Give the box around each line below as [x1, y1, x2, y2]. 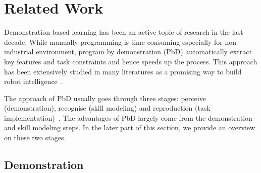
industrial [4, 46, 34, 57]
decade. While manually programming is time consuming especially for [4, 36, 223, 47]
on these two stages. [4, 132, 66, 143]
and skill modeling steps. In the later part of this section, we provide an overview [4, 122, 255, 133]
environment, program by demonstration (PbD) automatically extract [36, 46, 252, 57]
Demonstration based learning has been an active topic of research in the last [4, 27, 243, 37]
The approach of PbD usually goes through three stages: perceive [4, 93, 206, 103]
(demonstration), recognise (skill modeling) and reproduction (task [4, 103, 211, 113]
